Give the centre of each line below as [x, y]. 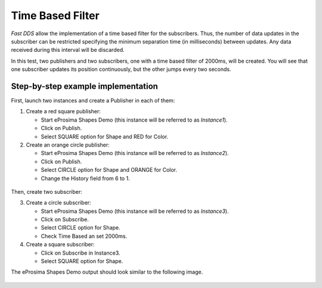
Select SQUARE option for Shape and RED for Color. [105, 137]
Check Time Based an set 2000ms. [84, 236]
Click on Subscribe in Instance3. [80, 253]
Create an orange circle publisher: [68, 145]
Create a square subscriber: [60, 244]
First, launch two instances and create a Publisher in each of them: [93, 101]
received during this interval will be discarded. [68, 50]
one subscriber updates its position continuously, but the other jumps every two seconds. [121, 69]
